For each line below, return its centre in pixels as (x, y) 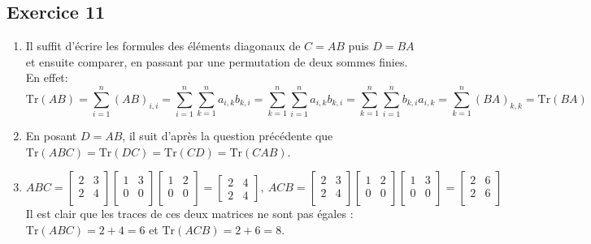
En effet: (47, 77)
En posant (51, 136)
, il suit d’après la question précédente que (228, 136)
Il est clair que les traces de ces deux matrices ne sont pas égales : (189, 214)
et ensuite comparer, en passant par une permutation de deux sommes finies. (217, 61)
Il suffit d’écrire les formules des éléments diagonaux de (163, 46)
